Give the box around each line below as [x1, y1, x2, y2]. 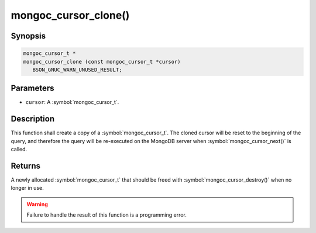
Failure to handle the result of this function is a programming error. [26, 211, 187, 218]
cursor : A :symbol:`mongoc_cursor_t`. [25, 99, 119, 106]
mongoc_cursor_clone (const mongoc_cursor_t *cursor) [23, 58, 181, 65]
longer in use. [11, 185, 44, 192]
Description [11, 114, 55, 124]
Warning [26, 200, 48, 207]
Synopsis [11, 31, 46, 41]
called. [11, 146, 28, 153]
